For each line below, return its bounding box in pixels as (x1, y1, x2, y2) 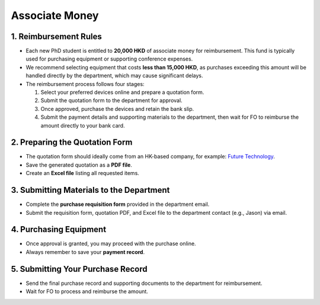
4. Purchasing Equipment (11, 224, 107, 234)
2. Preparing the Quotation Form (11, 137, 133, 148)
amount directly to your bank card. (40, 122, 125, 129)
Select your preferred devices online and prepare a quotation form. (40, 89, 204, 96)
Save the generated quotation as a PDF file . (25, 161, 133, 169)
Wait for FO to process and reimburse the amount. (25, 288, 148, 295)
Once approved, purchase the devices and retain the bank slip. (40, 105, 194, 112)
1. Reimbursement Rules (11, 31, 102, 42)
